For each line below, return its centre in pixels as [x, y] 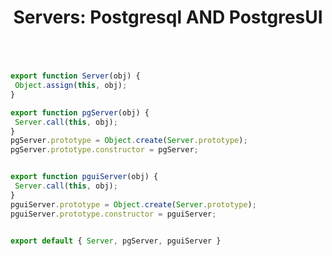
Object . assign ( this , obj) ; [71, 86]
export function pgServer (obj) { [80, 112]
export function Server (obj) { [75, 76]
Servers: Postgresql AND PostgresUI [168, 17]
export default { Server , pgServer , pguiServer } [116, 241]
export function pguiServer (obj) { [84, 177]
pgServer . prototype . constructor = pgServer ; [104, 150]
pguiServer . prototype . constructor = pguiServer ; [113, 214]
